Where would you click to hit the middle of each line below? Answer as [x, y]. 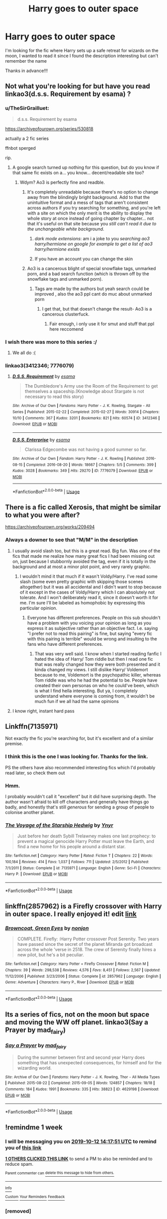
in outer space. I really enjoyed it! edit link [71, 914]
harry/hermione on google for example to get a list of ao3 [94, 244]
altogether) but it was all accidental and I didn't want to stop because [90, 587]
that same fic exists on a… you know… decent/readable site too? [78, 173]
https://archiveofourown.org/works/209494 [50, 527]
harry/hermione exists [57, 249]
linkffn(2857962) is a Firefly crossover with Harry [83, 906]
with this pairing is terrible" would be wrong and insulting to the [92, 639]
